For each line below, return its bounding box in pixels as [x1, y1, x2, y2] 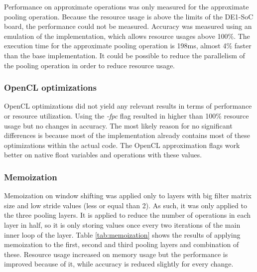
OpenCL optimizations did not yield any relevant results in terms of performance [4, 101, 252, 111]
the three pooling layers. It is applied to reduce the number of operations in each [4, 210, 251, 220]
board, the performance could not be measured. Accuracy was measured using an [4, 21, 252, 31]
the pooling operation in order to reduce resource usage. [4, 60, 175, 70]
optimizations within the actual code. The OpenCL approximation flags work [4, 139, 240, 150]
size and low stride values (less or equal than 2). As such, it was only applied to [4, 200, 247, 210]
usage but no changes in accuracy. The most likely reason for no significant [4, 120, 233, 131]
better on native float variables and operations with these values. [4, 149, 202, 160]
